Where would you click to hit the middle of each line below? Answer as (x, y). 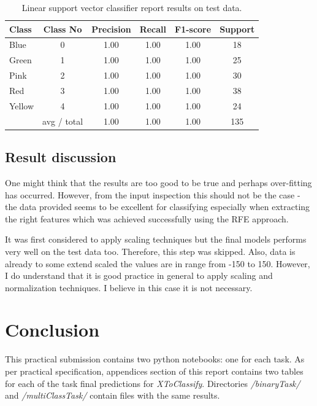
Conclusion (52, 330)
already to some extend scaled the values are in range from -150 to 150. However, (158, 263)
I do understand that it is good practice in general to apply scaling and (139, 275)
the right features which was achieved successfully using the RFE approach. (147, 218)
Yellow (22, 105)
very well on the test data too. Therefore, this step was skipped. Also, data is (150, 251)
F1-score (193, 29)
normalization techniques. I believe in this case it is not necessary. (129, 287)
